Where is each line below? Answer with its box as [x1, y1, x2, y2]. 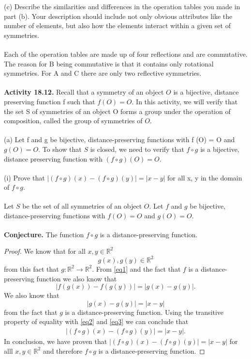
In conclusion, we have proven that [4, 336, 107, 346]
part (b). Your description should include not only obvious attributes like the [4, 11, 233, 21]
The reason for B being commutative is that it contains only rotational [4, 58, 214, 68]
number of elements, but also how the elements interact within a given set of [4, 20, 231, 31]
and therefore [43, 345, 83, 356]
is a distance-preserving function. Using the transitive [65, 307, 224, 317]
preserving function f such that [4, 96, 95, 106]
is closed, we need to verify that [90, 144, 184, 154]
